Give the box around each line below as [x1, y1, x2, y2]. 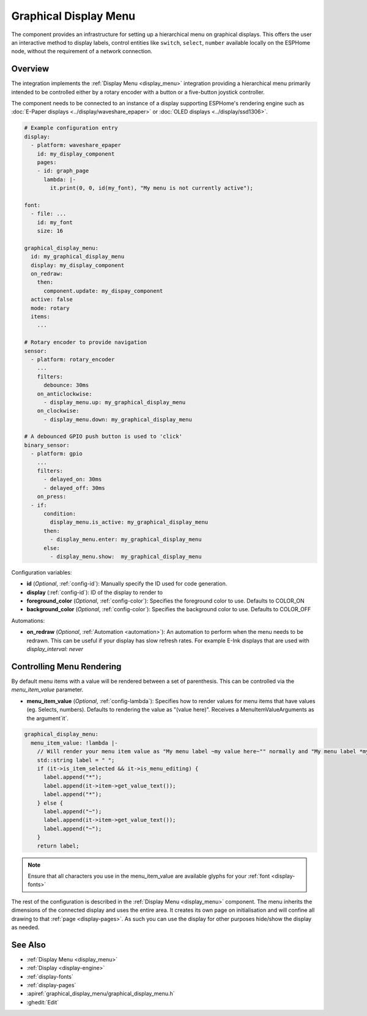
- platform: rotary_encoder [31, 356, 115, 363]
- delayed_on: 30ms [43, 476, 102, 483]
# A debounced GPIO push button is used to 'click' [24, 433, 183, 440]
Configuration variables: [11, 568, 72, 576]
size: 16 [37, 227, 64, 235]
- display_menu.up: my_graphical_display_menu [43, 399, 186, 405]
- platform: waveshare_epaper [31, 141, 122, 149]
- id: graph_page [37, 167, 89, 175]
